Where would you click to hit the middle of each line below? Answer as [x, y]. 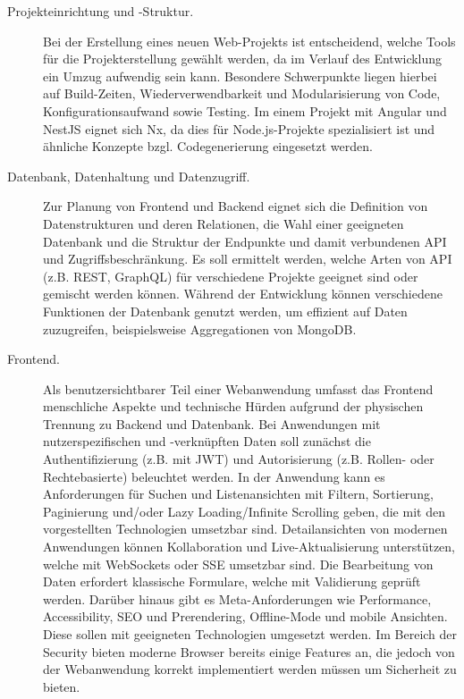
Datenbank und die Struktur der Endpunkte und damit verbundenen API [245, 241]
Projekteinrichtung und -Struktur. [101, 11]
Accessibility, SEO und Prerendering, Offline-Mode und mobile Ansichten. [245, 616]
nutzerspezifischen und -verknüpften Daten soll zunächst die [207, 441]
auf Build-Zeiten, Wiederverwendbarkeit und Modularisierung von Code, [242, 93]
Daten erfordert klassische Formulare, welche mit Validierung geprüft [232, 581]
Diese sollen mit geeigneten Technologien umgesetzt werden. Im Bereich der [250, 634]
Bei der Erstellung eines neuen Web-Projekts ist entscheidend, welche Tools [249, 41]
